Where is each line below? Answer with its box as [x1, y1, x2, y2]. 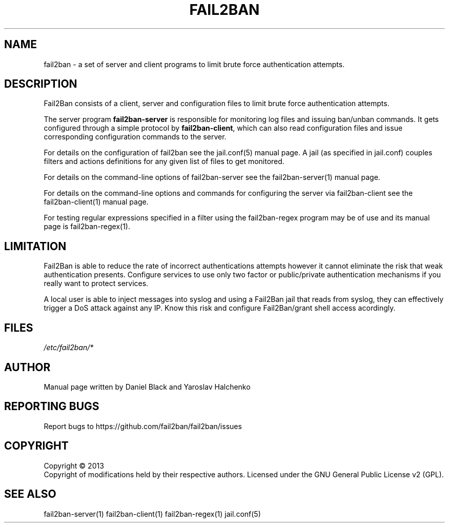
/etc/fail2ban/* [44, 343, 94, 352]
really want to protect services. [44, 279, 149, 288]
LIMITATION [4, 239, 67, 253]
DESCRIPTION [4, 77, 77, 91]
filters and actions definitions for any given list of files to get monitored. [44, 157, 284, 166]
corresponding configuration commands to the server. [44, 132, 227, 141]
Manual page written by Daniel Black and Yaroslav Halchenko [44, 382, 251, 391]
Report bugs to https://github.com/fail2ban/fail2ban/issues [44, 421, 242, 431]
